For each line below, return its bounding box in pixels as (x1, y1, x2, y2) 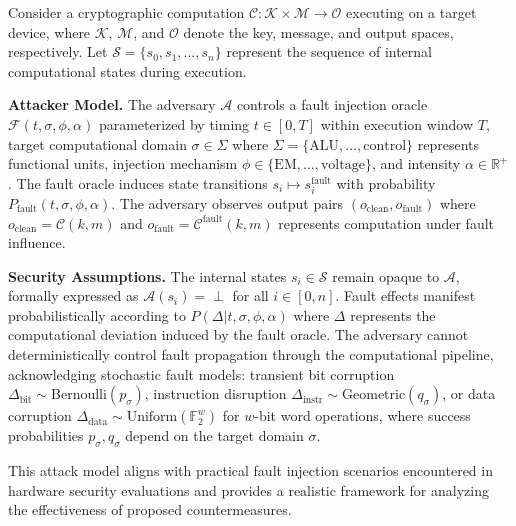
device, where (8, 21, 91, 42)
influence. (8, 232, 66, 253)
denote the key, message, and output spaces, (183, 21, 454, 42)
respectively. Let (8, 41, 108, 62)
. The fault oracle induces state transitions (8, 172, 268, 193)
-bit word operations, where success (254, 405, 471, 426)
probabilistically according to (8, 304, 186, 325)
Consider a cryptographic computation (8, 2, 245, 22)
